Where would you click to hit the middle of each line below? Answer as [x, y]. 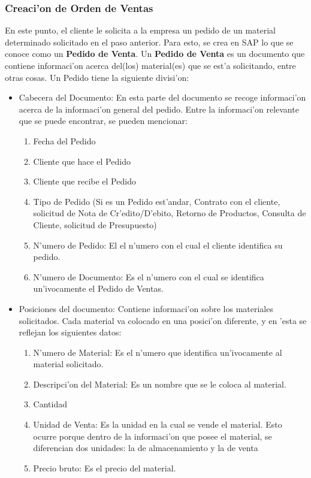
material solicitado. [68, 364]
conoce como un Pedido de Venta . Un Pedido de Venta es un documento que [155, 54]
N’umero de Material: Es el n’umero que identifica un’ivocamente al [158, 352]
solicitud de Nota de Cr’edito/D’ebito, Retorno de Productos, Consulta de [170, 213]
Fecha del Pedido [64, 140]
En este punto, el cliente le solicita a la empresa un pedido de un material [140, 30]
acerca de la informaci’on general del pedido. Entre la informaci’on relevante [159, 109]
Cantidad [50, 404]
